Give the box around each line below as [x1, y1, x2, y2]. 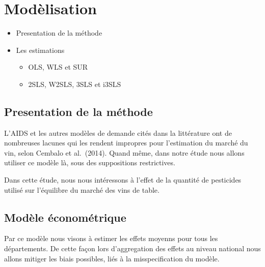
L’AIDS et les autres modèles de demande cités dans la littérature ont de [4, 127, 232, 138]
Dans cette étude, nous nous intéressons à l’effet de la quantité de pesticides [4, 174, 242, 185]
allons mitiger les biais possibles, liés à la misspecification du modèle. [4, 253, 220, 263]
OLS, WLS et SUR [28, 62, 88, 72]
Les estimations [16, 44, 65, 55]
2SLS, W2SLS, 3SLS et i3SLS [28, 78, 121, 89]
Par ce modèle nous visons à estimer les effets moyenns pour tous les [4, 233, 218, 244]
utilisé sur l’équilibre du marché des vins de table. [4, 184, 160, 195]
